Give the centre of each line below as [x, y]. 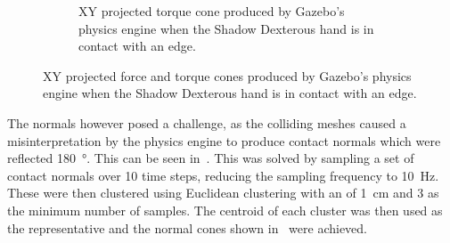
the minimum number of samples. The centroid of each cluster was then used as [225, 210]
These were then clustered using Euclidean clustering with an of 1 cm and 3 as [223, 193]
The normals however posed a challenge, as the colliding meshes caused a [207, 122]
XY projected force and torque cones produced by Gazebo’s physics [227, 75]
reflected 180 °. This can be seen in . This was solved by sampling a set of [211, 158]
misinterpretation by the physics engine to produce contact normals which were [224, 140]
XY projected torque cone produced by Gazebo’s [212, 11]
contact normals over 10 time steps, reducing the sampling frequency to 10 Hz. [223, 175]
